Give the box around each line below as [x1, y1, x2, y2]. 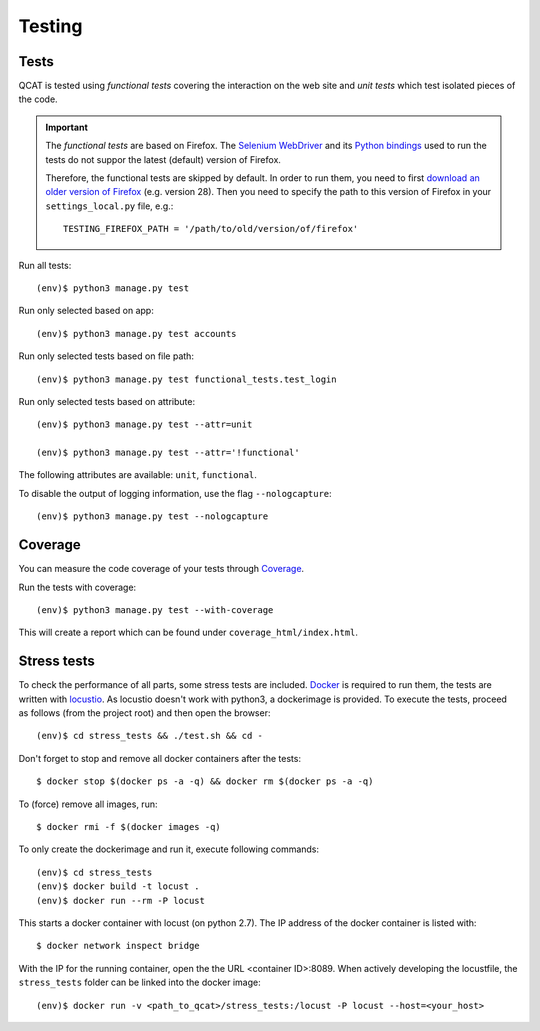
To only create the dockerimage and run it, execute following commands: [18, 843, 320, 855]
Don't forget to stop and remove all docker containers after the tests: [18, 752, 302, 764]
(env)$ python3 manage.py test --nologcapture [36, 511, 269, 522]
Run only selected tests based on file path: [18, 350, 195, 362]
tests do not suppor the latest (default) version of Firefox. [45, 153, 282, 165]
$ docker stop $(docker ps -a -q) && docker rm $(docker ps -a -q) [36, 776, 374, 787]
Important [45, 121, 89, 133]
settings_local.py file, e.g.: [45, 200, 174, 212]
